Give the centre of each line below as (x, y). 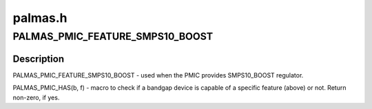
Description (39, 59)
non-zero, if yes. (36, 97)
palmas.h (40, 18)
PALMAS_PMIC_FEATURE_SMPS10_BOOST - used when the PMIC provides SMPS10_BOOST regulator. (158, 75)
